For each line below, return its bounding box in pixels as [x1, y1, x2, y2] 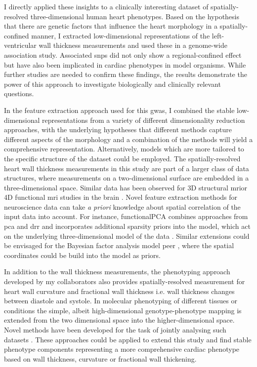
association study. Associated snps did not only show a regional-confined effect [4, 49, 242, 60]
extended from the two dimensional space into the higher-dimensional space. [4, 315, 235, 325]
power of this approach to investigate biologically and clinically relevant [4, 78, 221, 89]
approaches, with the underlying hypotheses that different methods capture [4, 124, 232, 135]
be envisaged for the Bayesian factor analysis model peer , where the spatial [4, 240, 234, 251]
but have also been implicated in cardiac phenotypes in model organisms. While [4, 59, 246, 70]
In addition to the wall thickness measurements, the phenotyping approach [4, 266, 230, 277]
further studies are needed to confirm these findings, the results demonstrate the [4, 69, 247, 79]
